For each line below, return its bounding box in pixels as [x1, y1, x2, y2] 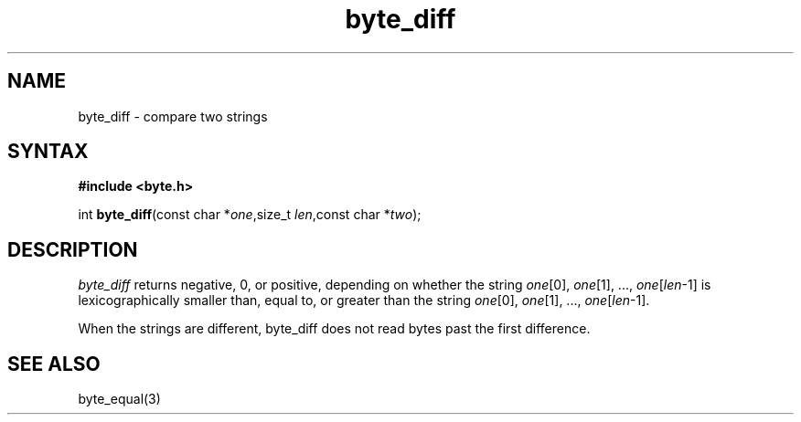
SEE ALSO [7, 352, 101, 375]
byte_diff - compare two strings [78, 108, 268, 124]
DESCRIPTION [7, 237, 138, 261]
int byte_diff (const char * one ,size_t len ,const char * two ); [78, 206, 422, 223]
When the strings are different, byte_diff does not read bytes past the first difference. [78, 321, 591, 337]
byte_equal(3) [78, 391, 161, 407]
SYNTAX [7, 140, 89, 164]
